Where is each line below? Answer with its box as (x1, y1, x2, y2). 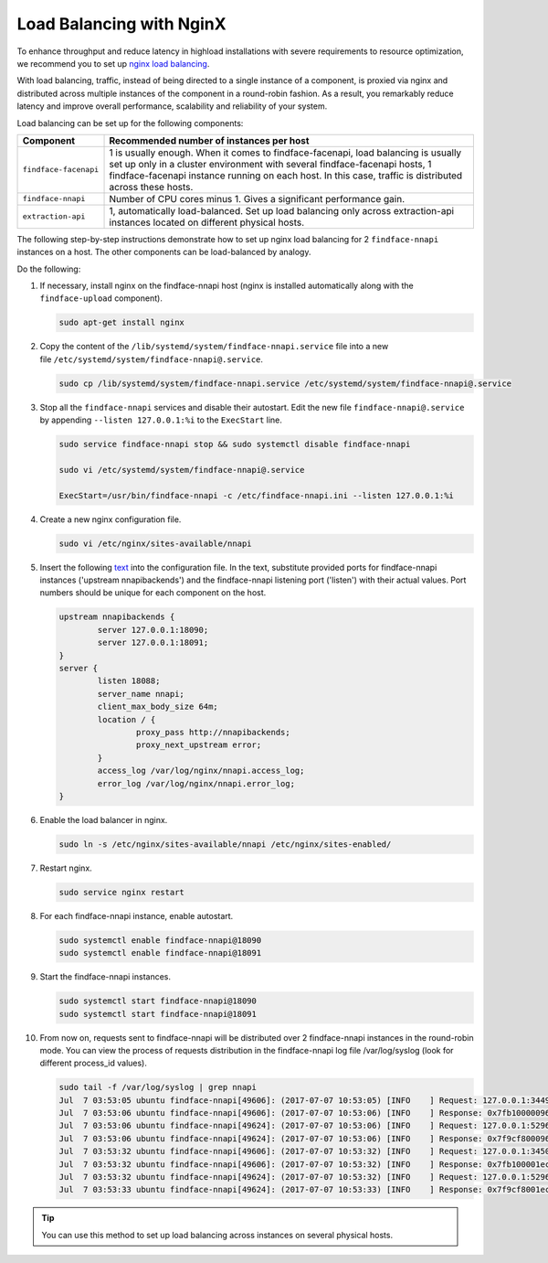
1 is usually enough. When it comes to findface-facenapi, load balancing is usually (109, 146, 462, 159)
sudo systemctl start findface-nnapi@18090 (58, 996, 258, 1006)
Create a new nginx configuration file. (39, 513, 182, 525)
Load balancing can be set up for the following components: (16, 117, 244, 128)
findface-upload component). (39, 293, 163, 304)
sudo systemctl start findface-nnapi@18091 (58, 1009, 258, 1019)
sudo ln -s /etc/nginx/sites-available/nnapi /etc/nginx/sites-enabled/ (58, 839, 392, 850)
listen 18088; (97, 676, 161, 686)
